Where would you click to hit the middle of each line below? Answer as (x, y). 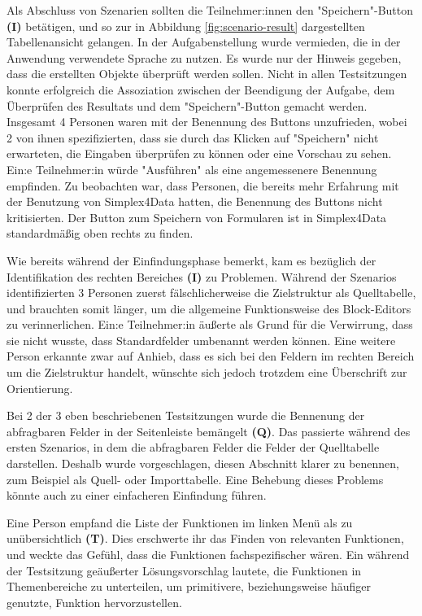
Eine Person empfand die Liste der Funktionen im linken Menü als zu (180, 522)
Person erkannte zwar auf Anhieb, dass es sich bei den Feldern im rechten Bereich (211, 356)
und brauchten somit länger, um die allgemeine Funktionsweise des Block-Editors (209, 308)
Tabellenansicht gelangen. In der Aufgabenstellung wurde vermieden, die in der (204, 42)
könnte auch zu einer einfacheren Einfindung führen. (137, 495)
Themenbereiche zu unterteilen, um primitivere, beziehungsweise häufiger (189, 586)
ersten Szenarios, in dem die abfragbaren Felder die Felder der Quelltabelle (193, 447)
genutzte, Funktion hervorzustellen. (94, 602)
